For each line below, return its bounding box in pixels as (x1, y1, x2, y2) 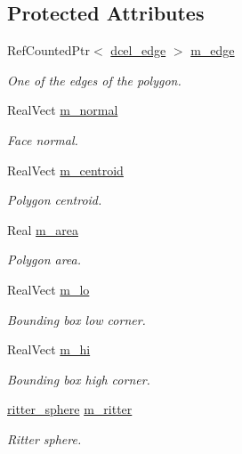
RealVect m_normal (7, 101, 118, 119)
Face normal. (7, 130, 78, 149)
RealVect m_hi (7, 340, 91, 359)
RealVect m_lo (7, 280, 90, 298)
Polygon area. (7, 250, 82, 269)
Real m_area (7, 220, 78, 239)
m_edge (190, 41, 235, 60)
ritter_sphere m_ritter (7, 400, 133, 418)
